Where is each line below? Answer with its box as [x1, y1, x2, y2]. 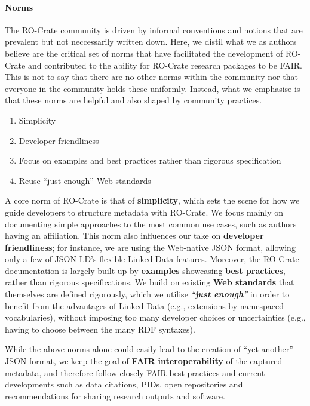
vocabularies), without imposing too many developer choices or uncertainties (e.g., [5, 311, 306, 324]
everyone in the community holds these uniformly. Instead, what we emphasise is [5, 82, 300, 94]
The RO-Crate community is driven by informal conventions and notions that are [5, 23, 303, 36]
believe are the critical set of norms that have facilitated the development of [5, 47, 283, 59]
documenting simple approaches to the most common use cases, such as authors [5, 217, 297, 230]
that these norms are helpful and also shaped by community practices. [5, 94, 262, 106]
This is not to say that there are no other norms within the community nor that [5, 70, 298, 83]
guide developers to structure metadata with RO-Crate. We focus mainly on [5, 205, 284, 218]
